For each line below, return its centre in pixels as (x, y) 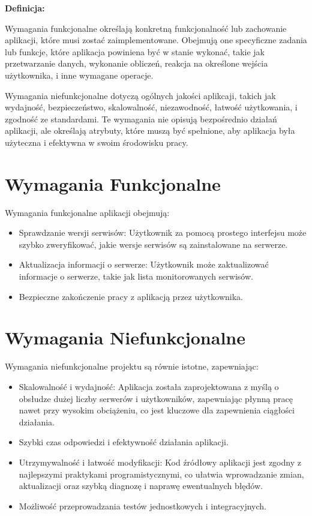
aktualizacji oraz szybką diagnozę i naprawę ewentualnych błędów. (141, 486)
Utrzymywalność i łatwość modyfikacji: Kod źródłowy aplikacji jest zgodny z (160, 462)
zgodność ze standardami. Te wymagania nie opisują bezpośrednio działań (141, 118)
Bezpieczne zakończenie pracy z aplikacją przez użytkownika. (131, 296)
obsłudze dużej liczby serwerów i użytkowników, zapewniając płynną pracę (156, 398)
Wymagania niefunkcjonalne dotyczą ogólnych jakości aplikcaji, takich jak (140, 95)
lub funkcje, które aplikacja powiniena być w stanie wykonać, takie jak (135, 51)
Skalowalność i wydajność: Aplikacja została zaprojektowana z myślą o (149, 386)
